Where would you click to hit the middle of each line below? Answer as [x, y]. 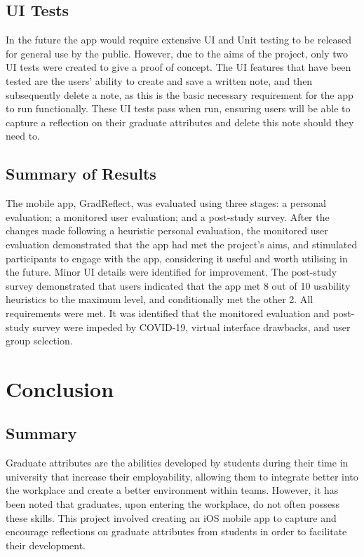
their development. [46, 545]
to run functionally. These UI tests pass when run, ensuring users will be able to [178, 108]
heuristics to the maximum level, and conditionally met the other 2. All [160, 299]
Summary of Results [81, 174]
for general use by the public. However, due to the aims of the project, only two [177, 53]
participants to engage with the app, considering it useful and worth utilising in [177, 258]
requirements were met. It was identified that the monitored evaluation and [168, 313]
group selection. [39, 341]
